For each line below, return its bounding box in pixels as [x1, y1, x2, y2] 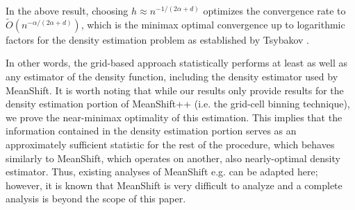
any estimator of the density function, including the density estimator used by [6, 69, 338, 83]
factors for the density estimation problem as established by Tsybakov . [6, 32, 309, 46]
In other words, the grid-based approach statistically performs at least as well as [6, 55, 347, 70]
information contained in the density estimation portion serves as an [6, 123, 297, 138]
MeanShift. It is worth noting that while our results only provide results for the [6, 82, 344, 97]
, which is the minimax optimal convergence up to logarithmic [81, 17, 345, 31]
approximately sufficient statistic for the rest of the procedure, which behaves [6, 137, 335, 151]
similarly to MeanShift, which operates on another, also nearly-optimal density [6, 150, 340, 165]
